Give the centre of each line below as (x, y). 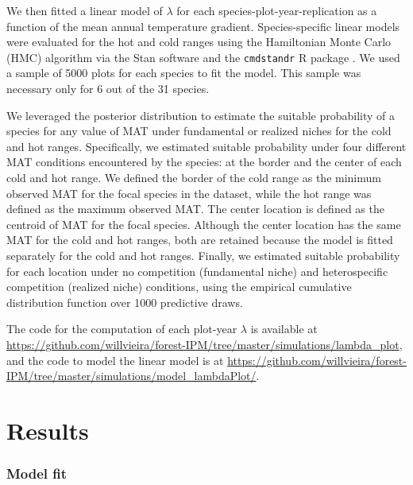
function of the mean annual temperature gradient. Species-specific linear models (203, 26)
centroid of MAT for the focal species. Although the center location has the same (204, 224)
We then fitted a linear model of (85, 10)
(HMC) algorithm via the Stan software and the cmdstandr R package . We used (203, 57)
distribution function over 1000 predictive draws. (125, 302)
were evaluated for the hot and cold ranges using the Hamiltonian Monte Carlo (199, 42)
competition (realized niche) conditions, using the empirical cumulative (179, 287)
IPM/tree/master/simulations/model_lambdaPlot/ (131, 376)
